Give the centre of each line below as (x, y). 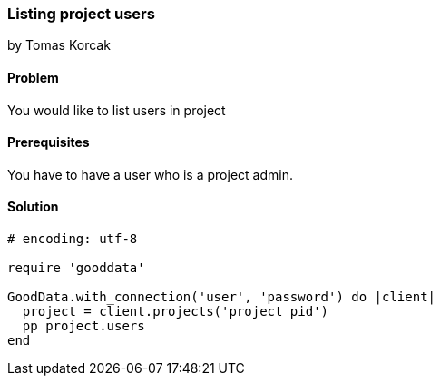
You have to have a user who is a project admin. (150, 174)
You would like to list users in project (117, 110)
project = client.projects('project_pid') (176, 312)
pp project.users (83, 326)
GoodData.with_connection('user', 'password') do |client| (222, 297)
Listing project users (81, 14)
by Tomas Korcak (59, 45)
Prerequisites (49, 142)
